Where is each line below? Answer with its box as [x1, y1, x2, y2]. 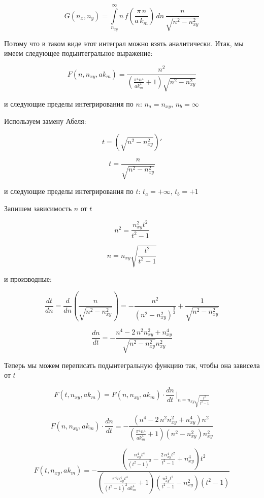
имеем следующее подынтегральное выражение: [4, 48, 153, 58]
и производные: [4, 274, 52, 284]
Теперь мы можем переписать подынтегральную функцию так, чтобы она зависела [4, 359, 260, 370]
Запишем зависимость [4, 203, 72, 213]
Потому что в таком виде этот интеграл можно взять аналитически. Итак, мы [4, 38, 244, 48]
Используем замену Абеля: [4, 116, 86, 126]
